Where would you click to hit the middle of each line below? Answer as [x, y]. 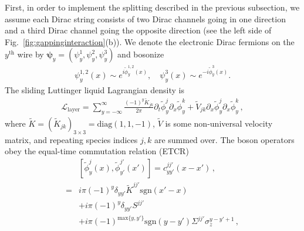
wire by [31, 54]
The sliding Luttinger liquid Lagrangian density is [95, 89]
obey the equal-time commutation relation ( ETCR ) [97, 151]
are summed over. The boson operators [224, 139]
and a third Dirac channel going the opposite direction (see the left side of [138, 30]
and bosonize [141, 54]
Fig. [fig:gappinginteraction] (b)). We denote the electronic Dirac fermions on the [150, 41]
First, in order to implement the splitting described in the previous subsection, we [152, 7]
